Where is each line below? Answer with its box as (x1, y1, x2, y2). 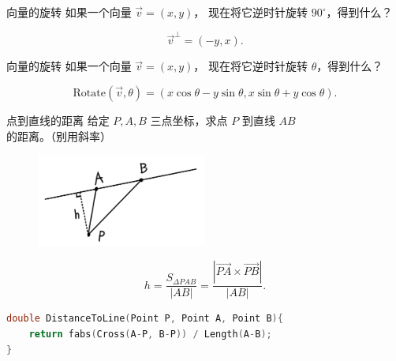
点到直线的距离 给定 (6, 111, 110, 128)
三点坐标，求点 (150, 111, 228, 128)
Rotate (73, 87, 106, 99)
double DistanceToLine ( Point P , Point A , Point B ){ (6, 313, 283, 325)
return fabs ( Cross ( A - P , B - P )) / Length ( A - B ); (28, 329, 272, 340)
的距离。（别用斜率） (6, 127, 111, 144)
